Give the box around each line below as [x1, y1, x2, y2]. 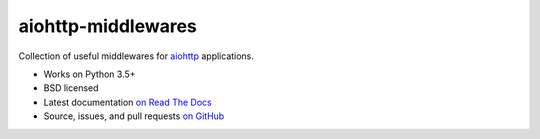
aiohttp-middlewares [18, 15, 197, 37]
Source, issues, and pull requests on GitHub [43, 110, 225, 122]
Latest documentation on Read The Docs [43, 96, 212, 108]
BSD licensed [43, 82, 99, 94]
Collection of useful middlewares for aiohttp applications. [18, 50, 255, 62]
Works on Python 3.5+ [43, 68, 136, 80]
